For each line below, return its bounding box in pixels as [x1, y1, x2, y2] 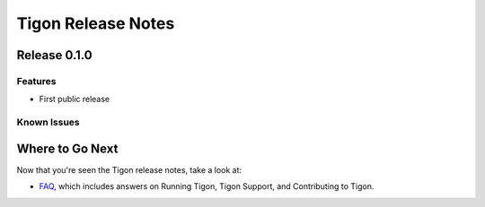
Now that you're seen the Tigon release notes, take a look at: [16, 164, 242, 175]
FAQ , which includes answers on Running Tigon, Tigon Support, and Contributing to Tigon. [39, 181, 375, 192]
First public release [39, 94, 110, 105]
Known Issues [16, 116, 80, 129]
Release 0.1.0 [16, 47, 93, 63]
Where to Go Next [16, 141, 119, 156]
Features [16, 74, 57, 87]
